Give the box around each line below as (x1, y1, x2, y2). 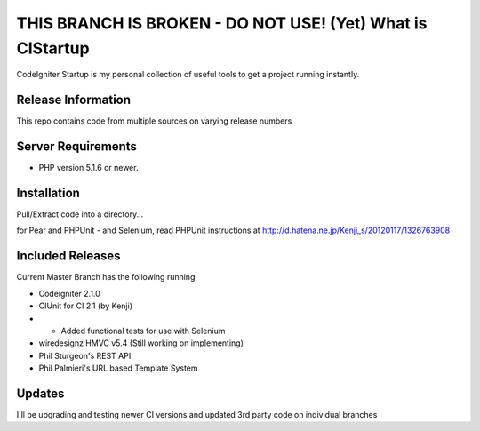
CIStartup (16, 38, 90, 58)
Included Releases (16, 249, 121, 264)
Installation (16, 185, 80, 200)
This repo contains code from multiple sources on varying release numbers (16, 116, 292, 126)
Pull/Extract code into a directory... (16, 209, 144, 219)
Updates (16, 386, 65, 401)
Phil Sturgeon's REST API (38, 350, 132, 361)
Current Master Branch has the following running (16, 272, 196, 283)
